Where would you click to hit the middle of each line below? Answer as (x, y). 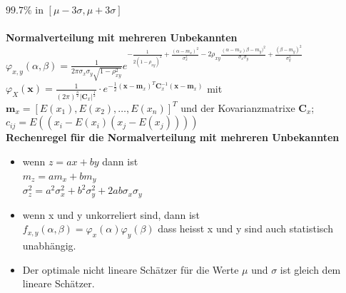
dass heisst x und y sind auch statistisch (245, 228)
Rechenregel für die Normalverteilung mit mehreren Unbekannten (173, 137)
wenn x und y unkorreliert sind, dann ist (111, 214)
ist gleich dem (310, 269)
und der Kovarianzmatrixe (238, 107)
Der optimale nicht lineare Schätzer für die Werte (131, 269)
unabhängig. (49, 245)
